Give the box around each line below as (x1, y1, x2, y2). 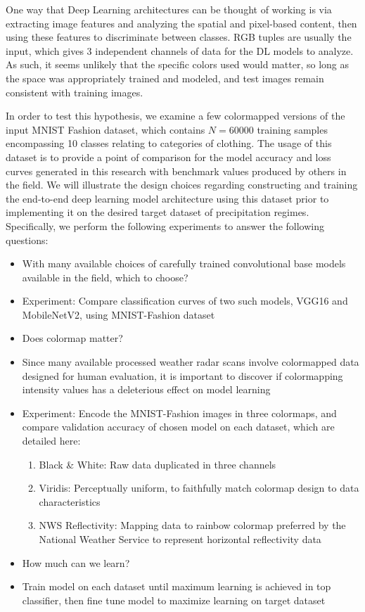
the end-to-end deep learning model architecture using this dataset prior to (6, 191, 329, 205)
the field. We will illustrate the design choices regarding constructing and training (6, 177, 358, 192)
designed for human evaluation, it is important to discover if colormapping (22, 368, 343, 383)
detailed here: (22, 433, 81, 448)
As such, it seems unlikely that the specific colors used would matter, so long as (6, 57, 349, 72)
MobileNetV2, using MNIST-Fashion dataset (22, 307, 215, 321)
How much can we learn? (22, 555, 130, 570)
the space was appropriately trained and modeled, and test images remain (6, 70, 324, 85)
